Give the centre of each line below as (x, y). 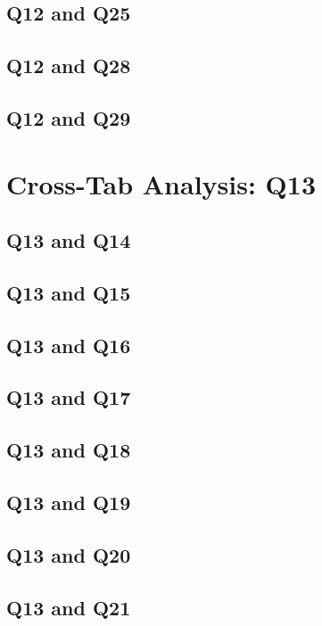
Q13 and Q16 (69, 345)
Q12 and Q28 (69, 66)
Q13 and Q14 (69, 240)
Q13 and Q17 (69, 397)
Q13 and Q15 (69, 292)
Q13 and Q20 (69, 554)
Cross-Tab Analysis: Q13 (161, 183)
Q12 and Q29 (69, 117)
